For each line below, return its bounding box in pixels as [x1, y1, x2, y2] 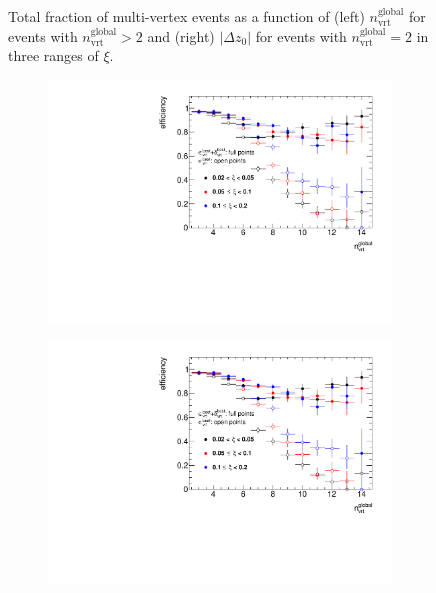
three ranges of [8, 45, 99, 66]
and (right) [147, 25, 215, 46]
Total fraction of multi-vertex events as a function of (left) [8, 6, 365, 26]
